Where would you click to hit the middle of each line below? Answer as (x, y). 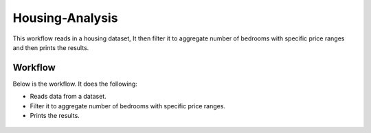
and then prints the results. (51, 47)
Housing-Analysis (65, 18)
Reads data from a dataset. (68, 97)
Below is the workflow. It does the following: (75, 84)
